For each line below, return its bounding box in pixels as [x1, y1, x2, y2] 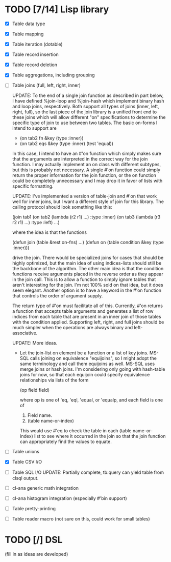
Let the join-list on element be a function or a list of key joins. [19, 350, 149, 356]
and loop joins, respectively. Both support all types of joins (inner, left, [12, 104, 159, 110]
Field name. [27, 412, 52, 418]
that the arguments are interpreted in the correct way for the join [12, 156, 148, 162]
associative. [12, 330, 38, 336]
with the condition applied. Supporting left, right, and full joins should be [12, 319, 164, 325]
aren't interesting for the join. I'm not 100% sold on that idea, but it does [12, 282, 164, 288]
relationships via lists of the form [19, 377, 89, 383]
